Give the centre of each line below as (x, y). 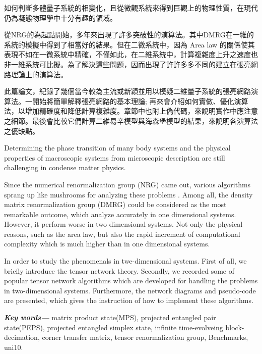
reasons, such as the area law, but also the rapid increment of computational (122, 234)
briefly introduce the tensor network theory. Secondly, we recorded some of (119, 270)
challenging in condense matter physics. (65, 167)
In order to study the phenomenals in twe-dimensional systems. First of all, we (125, 261)
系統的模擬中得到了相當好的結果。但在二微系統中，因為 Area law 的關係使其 (129, 44)
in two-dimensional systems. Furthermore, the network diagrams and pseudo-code (130, 290)
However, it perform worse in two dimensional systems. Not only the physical (123, 224)
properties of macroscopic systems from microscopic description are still (115, 157)
